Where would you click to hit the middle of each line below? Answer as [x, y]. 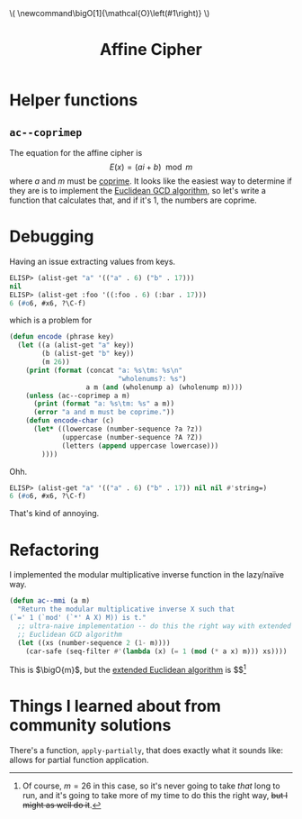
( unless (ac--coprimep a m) [78, 396]
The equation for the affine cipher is [76, 153]
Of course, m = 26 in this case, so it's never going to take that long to [151, 786]
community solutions [90, 726]
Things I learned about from [115, 706]
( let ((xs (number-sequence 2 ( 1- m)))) [94, 642]
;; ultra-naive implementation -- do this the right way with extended [155, 626]
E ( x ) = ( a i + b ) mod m [151, 167]
